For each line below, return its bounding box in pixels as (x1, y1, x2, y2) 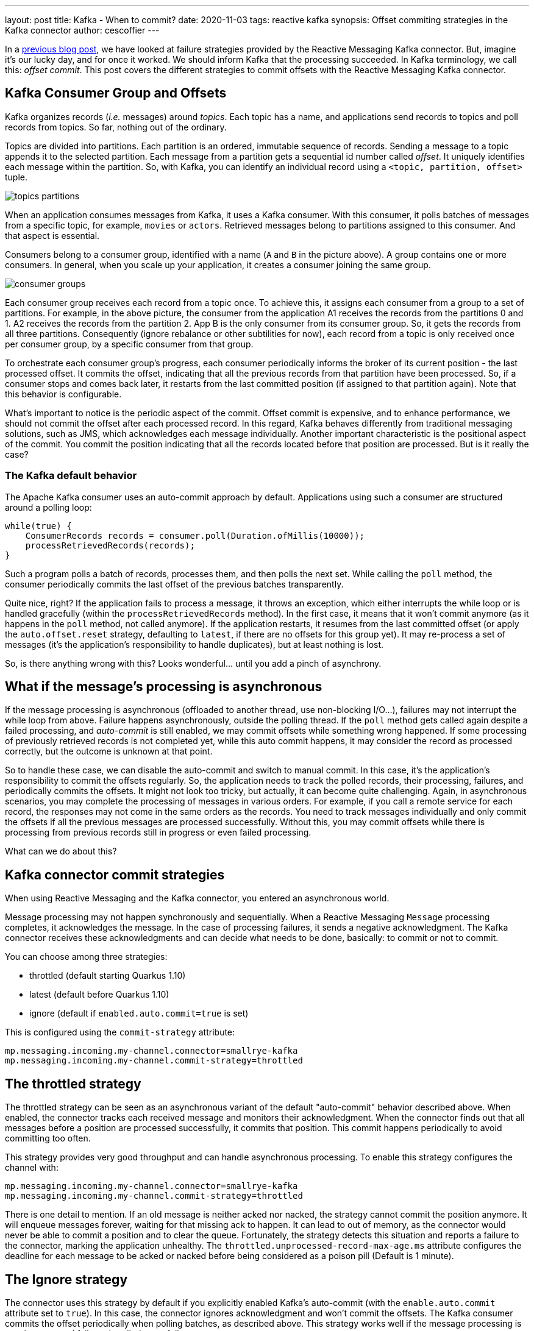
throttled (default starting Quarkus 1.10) (29, 970, 186, 981)
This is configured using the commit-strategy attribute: (5, 1027, 235, 1038)
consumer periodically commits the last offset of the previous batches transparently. (5, 578, 344, 589)
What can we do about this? (5, 846, 117, 857)
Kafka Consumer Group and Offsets (5, 85, 227, 101)
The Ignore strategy (5, 1271, 128, 1287)
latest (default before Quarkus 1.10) (29, 989, 169, 1000)
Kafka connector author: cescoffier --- (5, 25, 160, 35)
